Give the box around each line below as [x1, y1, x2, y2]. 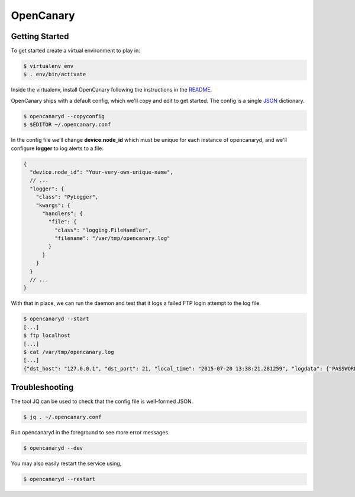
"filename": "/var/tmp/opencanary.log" [54, 235, 170, 242]
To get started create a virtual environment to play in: [11, 47, 140, 54]
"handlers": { [42, 210, 83, 217]
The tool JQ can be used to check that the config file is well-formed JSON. [11, 398, 193, 405]
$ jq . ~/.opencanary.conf [23, 414, 102, 421]
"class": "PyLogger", [35, 194, 99, 200]
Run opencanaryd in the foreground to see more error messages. [11, 429, 170, 436]
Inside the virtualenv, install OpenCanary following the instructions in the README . [11, 86, 212, 93]
